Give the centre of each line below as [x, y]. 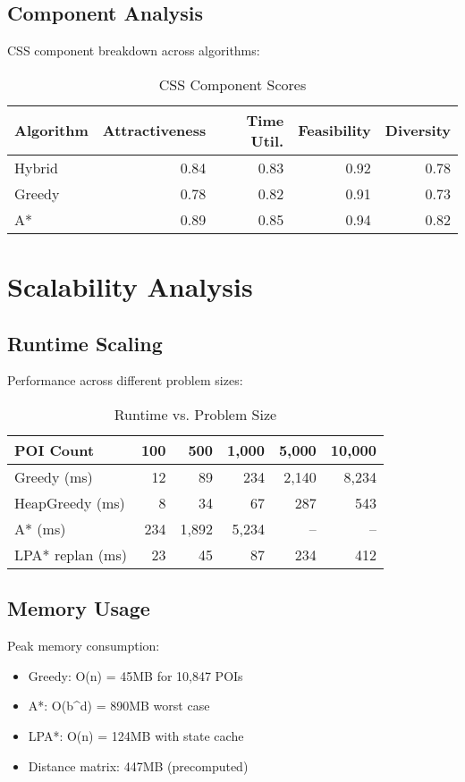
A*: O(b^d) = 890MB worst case [119, 706]
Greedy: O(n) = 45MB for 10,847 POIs [135, 675]
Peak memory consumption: [84, 646]
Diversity [418, 130]
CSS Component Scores [232, 84]
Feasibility [334, 130]
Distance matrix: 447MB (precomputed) [138, 765]
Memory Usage [79, 608]
